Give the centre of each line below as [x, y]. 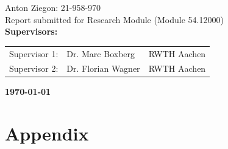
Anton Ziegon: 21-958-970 [53, 7]
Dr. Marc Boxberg [101, 53]
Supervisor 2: [34, 68]
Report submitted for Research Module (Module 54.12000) [114, 19]
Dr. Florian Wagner [103, 68]
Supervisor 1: [34, 53]
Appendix [47, 133]
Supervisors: [31, 31]
